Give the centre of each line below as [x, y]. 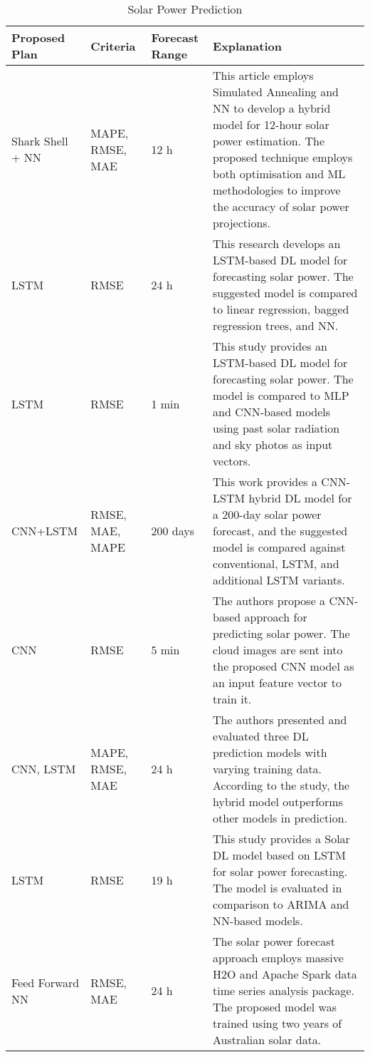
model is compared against [279, 547]
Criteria [113, 46]
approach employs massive [278, 958]
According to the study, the [281, 785]
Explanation [247, 46]
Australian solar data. [267, 1040]
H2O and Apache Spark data [285, 974]
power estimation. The [269, 141]
